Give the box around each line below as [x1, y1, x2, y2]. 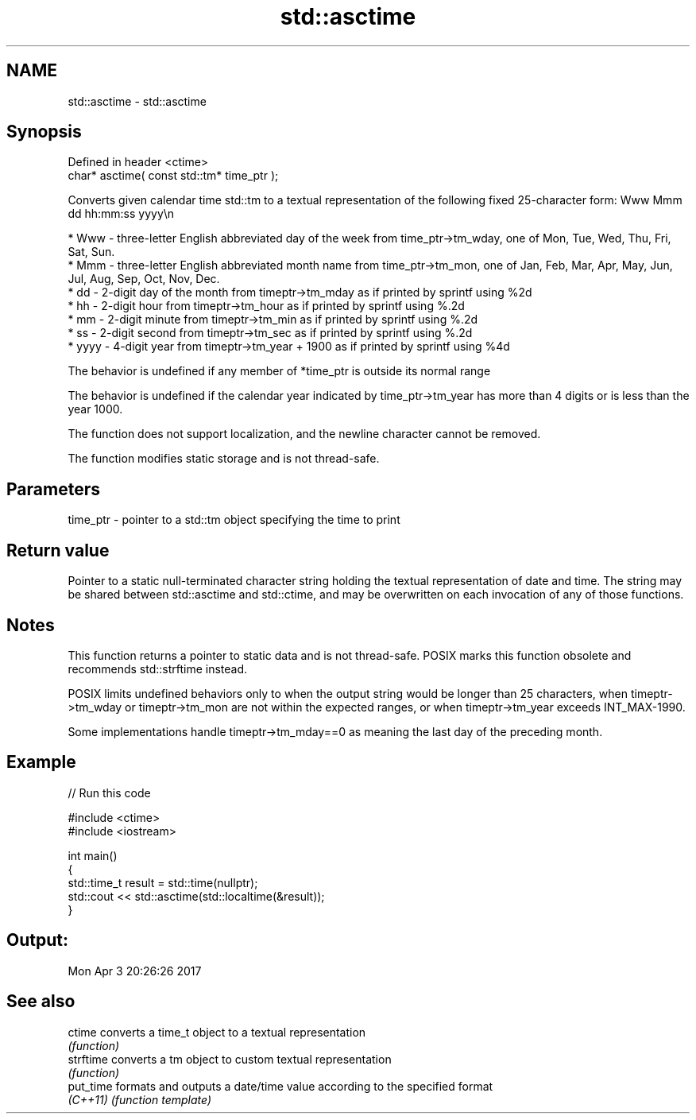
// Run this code [68, 785, 151, 800]
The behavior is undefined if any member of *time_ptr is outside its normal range [68, 364, 491, 378]
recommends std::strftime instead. [68, 661, 248, 676]
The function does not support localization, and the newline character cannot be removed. [68, 427, 541, 441]
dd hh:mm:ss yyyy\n [68, 207, 175, 221]
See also [6, 991, 75, 1012]
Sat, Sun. [68, 245, 115, 259]
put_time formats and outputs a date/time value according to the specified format [68, 1079, 493, 1093]
